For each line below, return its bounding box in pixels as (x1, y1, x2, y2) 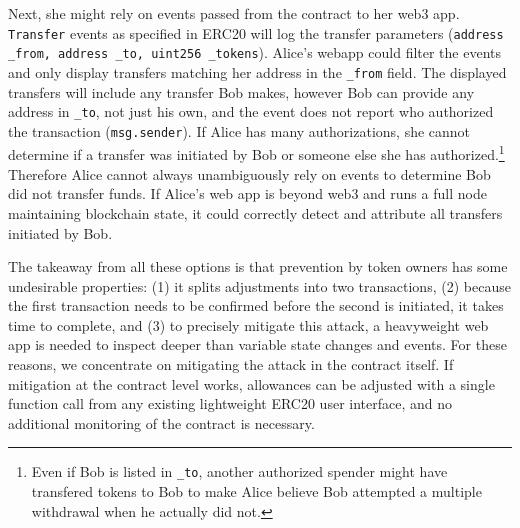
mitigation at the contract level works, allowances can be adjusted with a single (8, 373, 495, 394)
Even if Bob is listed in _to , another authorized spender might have (31, 461, 448, 482)
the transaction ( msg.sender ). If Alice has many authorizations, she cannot (8, 120, 471, 141)
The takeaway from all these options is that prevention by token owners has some (8, 256, 508, 277)
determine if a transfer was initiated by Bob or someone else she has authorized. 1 (8, 141, 505, 165)
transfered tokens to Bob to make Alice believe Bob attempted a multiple (31, 481, 482, 502)
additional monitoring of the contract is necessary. (8, 412, 315, 433)
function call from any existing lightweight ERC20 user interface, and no (8, 393, 453, 414)
